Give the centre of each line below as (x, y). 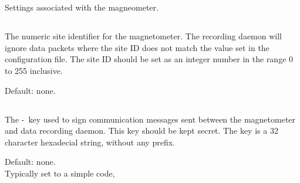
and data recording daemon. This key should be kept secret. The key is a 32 (141, 131)
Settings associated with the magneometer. (82, 7)
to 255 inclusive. (34, 70)
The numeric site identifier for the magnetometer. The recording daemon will (144, 36)
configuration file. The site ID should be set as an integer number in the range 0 (149, 59)
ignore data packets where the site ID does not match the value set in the (137, 47)
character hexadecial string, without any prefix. (90, 142)
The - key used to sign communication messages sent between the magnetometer (150, 119)
